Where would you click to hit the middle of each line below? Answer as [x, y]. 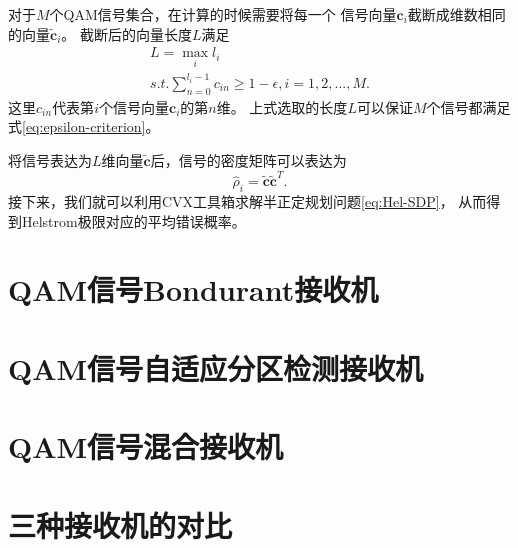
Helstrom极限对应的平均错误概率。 [133, 220]
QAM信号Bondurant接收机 [193, 289]
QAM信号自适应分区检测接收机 [216, 367]
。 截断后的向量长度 [126, 33]
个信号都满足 [468, 106]
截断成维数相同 [456, 14]
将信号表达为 [50, 159]
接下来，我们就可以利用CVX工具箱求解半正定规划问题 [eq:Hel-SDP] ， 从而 [247, 201]
